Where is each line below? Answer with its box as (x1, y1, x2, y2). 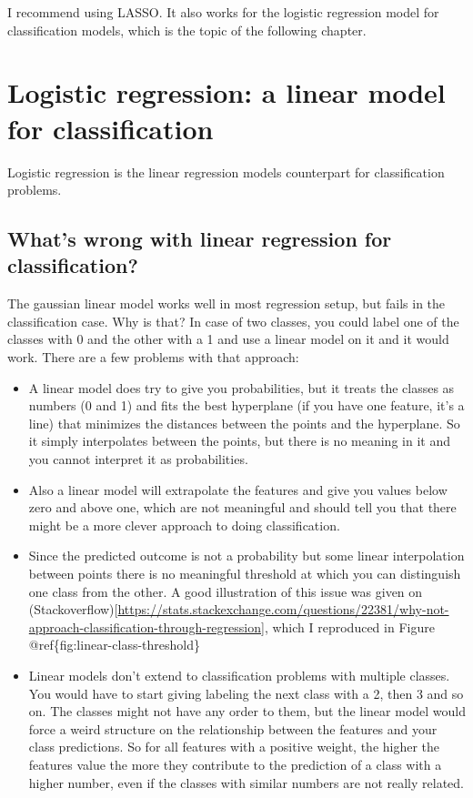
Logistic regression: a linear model (7, 74, 446, 111)
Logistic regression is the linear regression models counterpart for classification (7, 162, 445, 181)
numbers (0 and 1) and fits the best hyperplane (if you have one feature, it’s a (28, 396, 465, 415)
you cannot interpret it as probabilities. (28, 450, 248, 469)
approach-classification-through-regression (28, 617, 262, 636)
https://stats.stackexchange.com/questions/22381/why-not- (117, 600, 449, 619)
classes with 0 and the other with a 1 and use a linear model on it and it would (7, 329, 449, 348)
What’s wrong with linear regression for (7, 225, 392, 253)
